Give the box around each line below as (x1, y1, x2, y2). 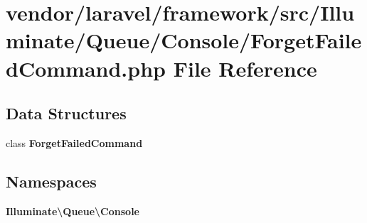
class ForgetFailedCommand (6, 135, 143, 150)
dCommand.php (6, 53, 166, 82)
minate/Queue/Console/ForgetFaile (6, 26, 362, 55)
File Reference (173, 53, 317, 82)
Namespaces (6, 170, 97, 192)
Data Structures (6, 102, 127, 124)
